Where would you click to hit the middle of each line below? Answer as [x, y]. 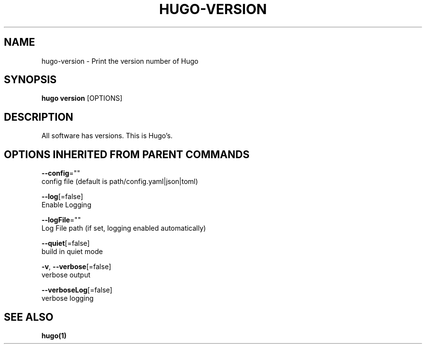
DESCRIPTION [39, 117]
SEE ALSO [29, 317]
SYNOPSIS [30, 80]
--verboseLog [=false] [77, 290]
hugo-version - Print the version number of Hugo [120, 61]
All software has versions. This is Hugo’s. [107, 136]
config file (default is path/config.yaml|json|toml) [120, 182]
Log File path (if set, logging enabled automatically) [124, 228]
